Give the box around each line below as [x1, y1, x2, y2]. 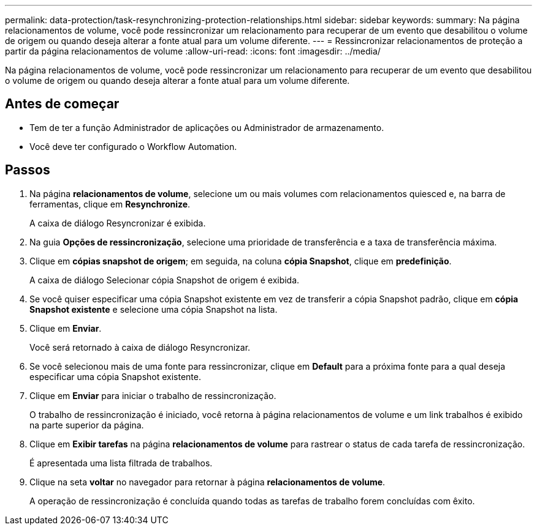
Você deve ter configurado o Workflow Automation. [29, 141, 237, 152]
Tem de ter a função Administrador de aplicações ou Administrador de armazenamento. [29, 122, 384, 133]
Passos [5, 162, 50, 178]
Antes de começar [5, 96, 120, 112]
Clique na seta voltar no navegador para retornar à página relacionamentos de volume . [29, 476, 386, 487]
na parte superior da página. [29, 419, 144, 430]
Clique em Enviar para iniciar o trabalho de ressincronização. [29, 390, 276, 401]
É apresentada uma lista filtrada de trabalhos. [29, 457, 213, 468]
